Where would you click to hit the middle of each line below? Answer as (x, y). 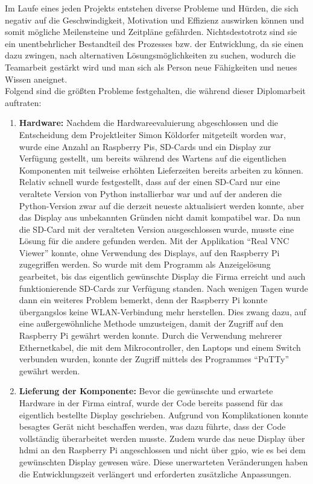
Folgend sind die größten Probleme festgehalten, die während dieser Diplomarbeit (155, 91)
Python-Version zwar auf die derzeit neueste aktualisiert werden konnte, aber (162, 205)
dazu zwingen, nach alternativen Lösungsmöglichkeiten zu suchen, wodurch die (150, 55)
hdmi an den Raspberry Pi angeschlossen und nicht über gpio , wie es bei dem (162, 450)
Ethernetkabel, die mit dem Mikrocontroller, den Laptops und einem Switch (160, 347)
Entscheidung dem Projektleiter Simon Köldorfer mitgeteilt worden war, (152, 134)
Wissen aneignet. (36, 79)
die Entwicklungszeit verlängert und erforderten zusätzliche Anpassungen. (155, 473)
